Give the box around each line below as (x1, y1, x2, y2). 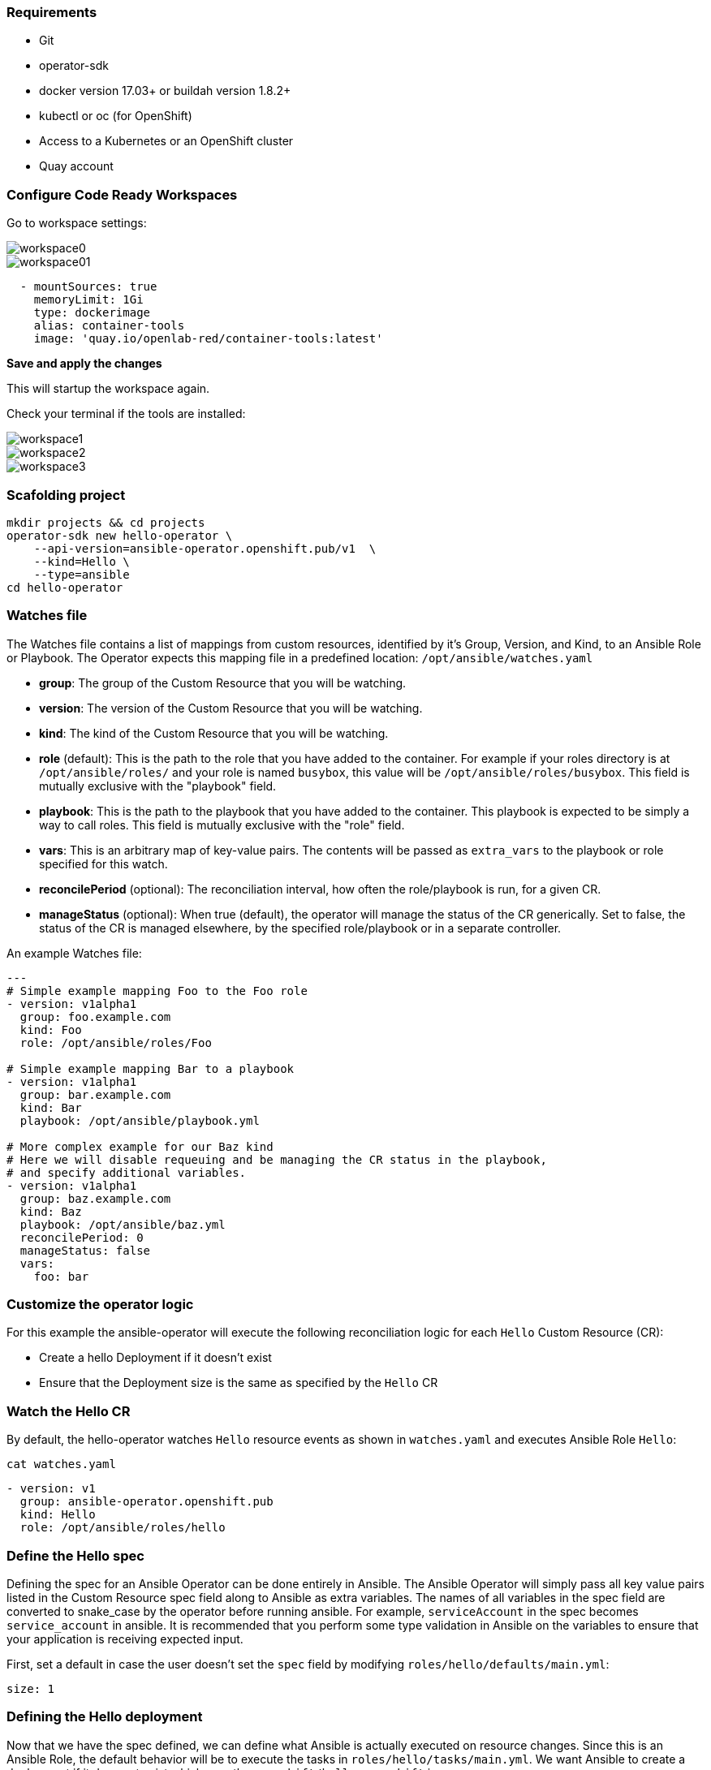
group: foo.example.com (19, 1010, 171, 1023)
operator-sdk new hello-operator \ (6, 528, 233, 542)
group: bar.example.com (19, 1087, 171, 1101)
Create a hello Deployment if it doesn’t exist (39, 1350, 272, 1365)
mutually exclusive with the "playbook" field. (39, 778, 277, 793)
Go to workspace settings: (6, 216, 147, 230)
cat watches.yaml (6, 1458, 116, 1471)
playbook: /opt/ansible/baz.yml (19, 1217, 226, 1231)
